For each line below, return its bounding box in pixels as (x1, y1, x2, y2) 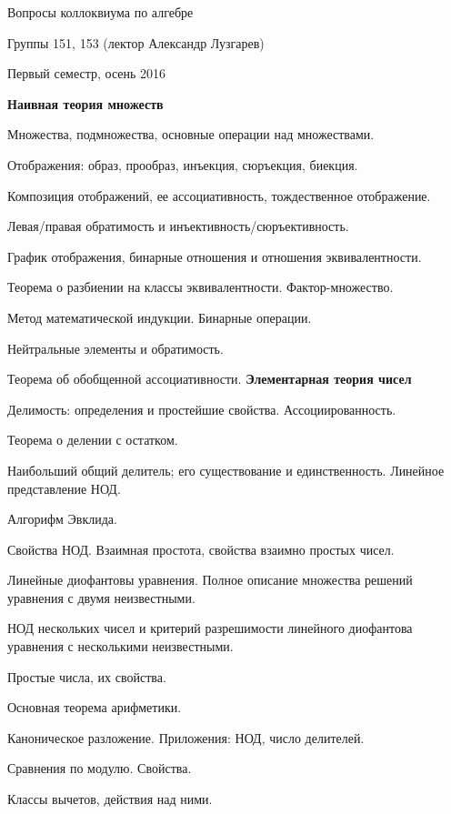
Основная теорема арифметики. (7, 698, 182, 717)
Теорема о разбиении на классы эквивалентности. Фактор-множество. (7, 277, 394, 296)
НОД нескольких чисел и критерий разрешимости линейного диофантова (7, 618, 413, 638)
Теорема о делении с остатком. (7, 430, 178, 449)
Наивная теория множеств (7, 94, 164, 113)
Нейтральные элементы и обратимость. (7, 338, 224, 357)
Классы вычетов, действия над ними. (7, 789, 213, 809)
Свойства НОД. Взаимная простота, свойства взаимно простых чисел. (7, 539, 395, 558)
